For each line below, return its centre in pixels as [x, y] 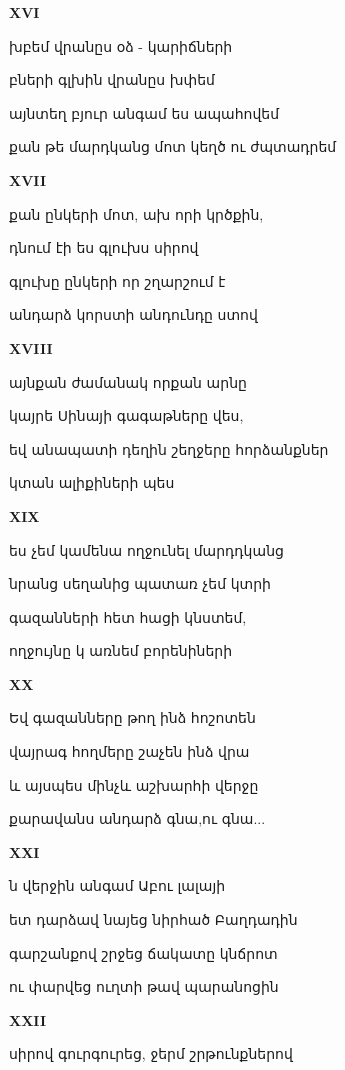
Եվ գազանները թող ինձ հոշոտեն [132, 717]
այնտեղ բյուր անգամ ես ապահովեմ [144, 112]
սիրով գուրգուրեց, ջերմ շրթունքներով [151, 1053]
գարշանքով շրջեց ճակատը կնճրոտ [143, 952]
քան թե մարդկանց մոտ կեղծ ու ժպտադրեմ [173, 146]
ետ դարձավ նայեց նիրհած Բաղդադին [153, 919]
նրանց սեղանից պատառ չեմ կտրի [140, 583]
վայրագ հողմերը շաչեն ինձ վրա [129, 751]
